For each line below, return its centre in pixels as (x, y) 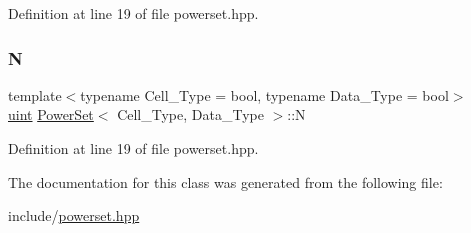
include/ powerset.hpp (74, 215)
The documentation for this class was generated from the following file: (225, 181)
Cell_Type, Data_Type (190, 114)
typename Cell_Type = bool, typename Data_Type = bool (264, 94)
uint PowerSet (51, 114)
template (35, 94)
